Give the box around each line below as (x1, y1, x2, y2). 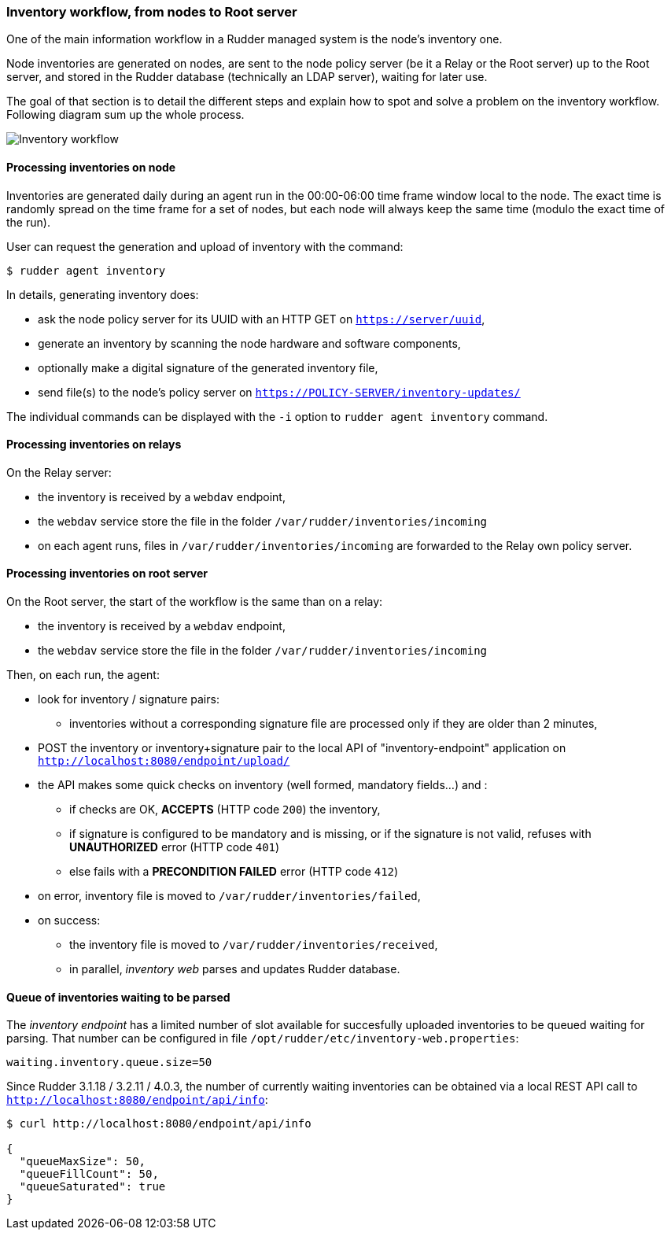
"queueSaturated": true (19, 1180, 166, 1194)
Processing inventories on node (6, 160, 176, 174)
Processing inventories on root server (6, 566, 208, 581)
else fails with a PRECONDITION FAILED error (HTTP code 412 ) (69, 865, 399, 879)
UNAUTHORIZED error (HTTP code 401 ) (69, 840, 280, 854)
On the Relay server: (6, 465, 112, 479)
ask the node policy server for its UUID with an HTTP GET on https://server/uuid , (38, 312, 485, 326)
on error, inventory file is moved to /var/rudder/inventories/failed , (38, 889, 421, 903)
